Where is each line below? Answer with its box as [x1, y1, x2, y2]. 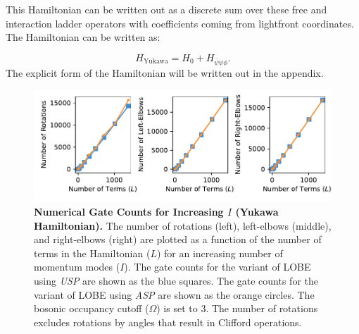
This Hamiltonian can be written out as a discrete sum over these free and [6, 2, 327, 16]
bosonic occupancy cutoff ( [34, 301, 149, 316]
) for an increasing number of [156, 245, 283, 260]
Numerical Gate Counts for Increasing [34, 204, 224, 218]
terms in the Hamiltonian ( [34, 245, 151, 260]
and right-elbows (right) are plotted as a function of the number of [34, 232, 322, 247]
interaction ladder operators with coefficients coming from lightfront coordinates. [6, 16, 354, 30]
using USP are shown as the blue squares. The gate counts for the [34, 273, 318, 287]
